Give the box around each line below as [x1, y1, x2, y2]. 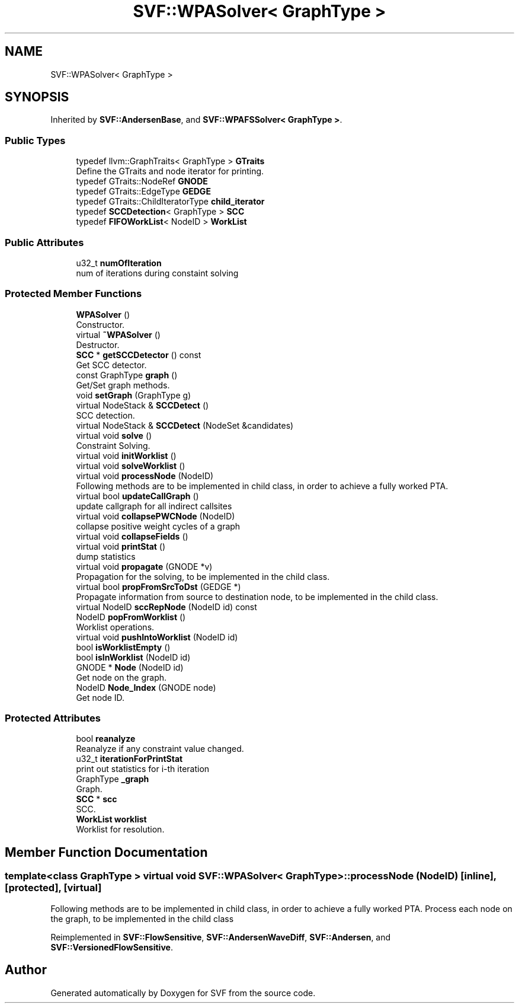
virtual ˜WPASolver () [76, 329, 161, 340]
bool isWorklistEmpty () [76, 642, 171, 652]
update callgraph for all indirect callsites [76, 500, 232, 511]
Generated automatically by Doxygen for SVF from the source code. [50, 987, 316, 998]
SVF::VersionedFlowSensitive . [50, 942, 173, 952]
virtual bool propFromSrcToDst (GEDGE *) [76, 581, 241, 592]
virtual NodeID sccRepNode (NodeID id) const [76, 601, 257, 612]
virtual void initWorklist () [76, 450, 177, 461]
